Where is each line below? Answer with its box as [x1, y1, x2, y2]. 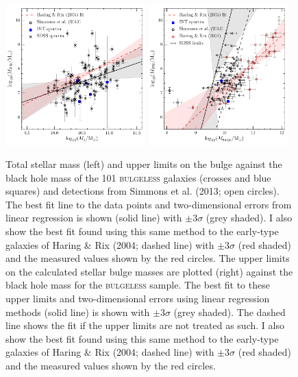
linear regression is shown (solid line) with [5, 210, 182, 225]
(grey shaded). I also [206, 210, 293, 225]
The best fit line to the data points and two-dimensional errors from [5, 197, 292, 211]
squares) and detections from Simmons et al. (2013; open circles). [5, 184, 280, 198]
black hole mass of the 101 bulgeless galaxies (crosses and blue [5, 170, 271, 184]
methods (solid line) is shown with [5, 304, 150, 319]
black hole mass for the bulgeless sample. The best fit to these [5, 278, 270, 292]
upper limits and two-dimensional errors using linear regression [5, 291, 270, 306]
